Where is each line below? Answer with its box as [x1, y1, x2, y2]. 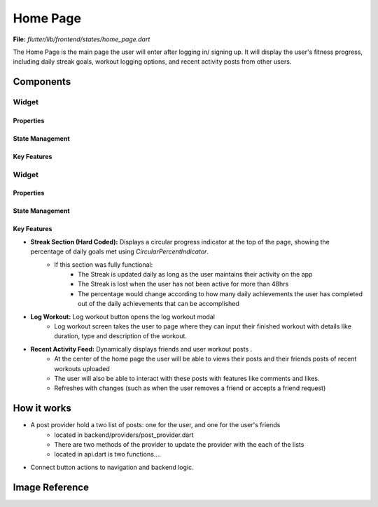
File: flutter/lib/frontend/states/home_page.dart [13, 35, 150, 43]
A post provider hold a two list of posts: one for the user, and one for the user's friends [30, 421, 281, 429]
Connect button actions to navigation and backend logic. [30, 463, 194, 471]
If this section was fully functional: [54, 260, 153, 269]
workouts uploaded [54, 364, 110, 373]
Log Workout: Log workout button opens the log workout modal [30, 312, 215, 321]
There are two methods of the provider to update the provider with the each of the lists [54, 440, 304, 449]
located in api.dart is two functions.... [54, 450, 161, 459]
